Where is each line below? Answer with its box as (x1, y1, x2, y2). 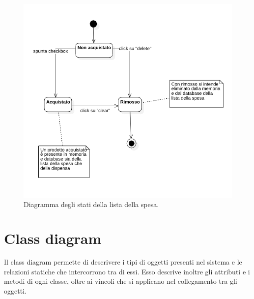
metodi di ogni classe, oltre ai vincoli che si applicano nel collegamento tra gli (4, 276, 237, 286)
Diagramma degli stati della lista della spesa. (24, 199, 159, 209)
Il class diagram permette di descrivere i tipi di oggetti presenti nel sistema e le (4, 257, 242, 267)
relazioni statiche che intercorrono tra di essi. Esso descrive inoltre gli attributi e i (4, 266, 250, 276)
